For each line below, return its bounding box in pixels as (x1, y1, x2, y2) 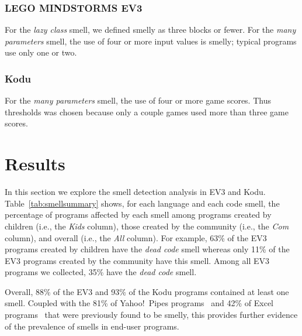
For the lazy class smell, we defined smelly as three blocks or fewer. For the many (5, 23, 296, 36)
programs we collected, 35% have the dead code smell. (5, 266, 197, 278)
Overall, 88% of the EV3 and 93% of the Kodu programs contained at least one (5, 285, 289, 297)
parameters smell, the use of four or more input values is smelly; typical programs (5, 35, 297, 47)
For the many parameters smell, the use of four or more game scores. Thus (5, 94, 271, 107)
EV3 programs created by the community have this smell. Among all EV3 (5, 254, 269, 266)
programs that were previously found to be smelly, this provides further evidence (5, 308, 298, 321)
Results (5, 152, 65, 176)
